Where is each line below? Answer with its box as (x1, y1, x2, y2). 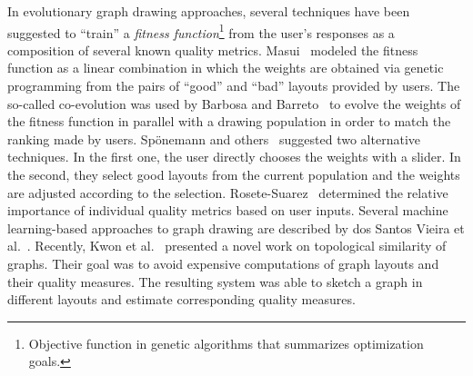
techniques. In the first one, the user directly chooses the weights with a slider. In (7, 147, 461, 166)
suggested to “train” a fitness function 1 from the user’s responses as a (7, 20, 395, 42)
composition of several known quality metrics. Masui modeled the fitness (7, 40, 418, 59)
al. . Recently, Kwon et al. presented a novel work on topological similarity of (7, 236, 447, 255)
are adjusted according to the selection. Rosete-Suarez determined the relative (7, 183, 448, 202)
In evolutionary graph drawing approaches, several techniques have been (7, 2, 410, 20)
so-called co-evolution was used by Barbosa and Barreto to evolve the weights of (7, 94, 461, 113)
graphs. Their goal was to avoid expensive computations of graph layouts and (7, 253, 439, 272)
